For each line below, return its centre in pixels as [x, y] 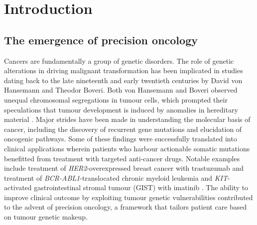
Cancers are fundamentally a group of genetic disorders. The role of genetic [119, 60]
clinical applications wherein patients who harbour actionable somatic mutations [127, 148]
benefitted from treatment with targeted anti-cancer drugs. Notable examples [122, 158]
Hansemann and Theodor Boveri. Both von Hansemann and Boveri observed [121, 90]
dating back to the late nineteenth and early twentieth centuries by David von [123, 80]
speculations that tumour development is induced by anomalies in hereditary [121, 109]
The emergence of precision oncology [101, 40]
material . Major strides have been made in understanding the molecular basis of [127, 119]
